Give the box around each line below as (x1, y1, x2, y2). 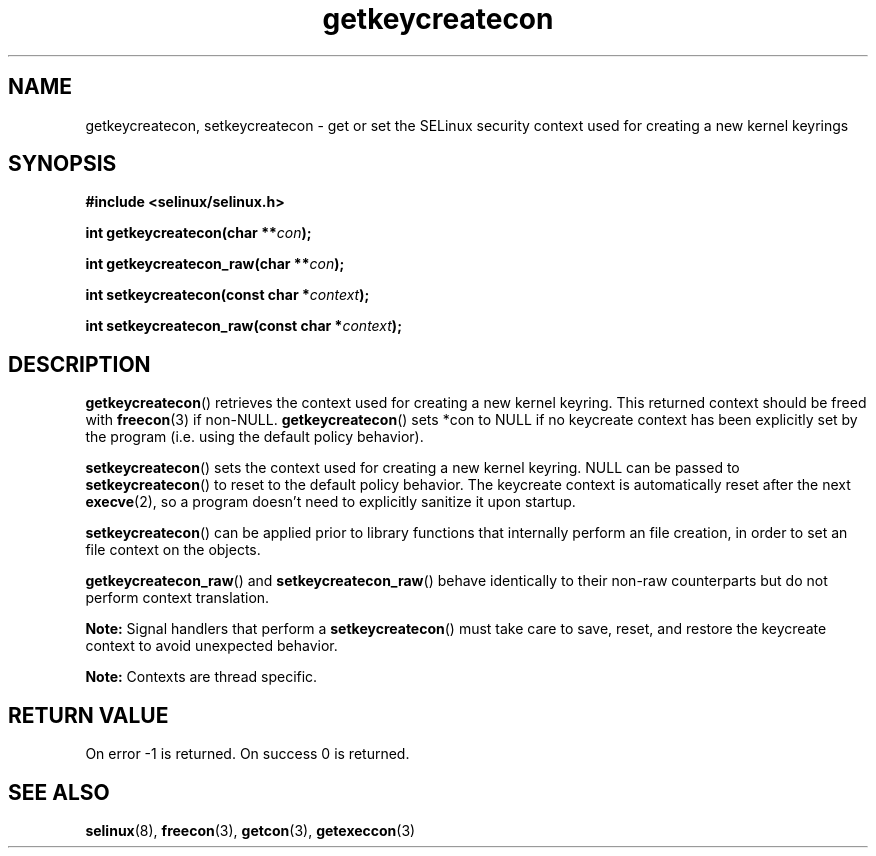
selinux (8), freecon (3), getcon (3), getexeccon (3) (85, 821, 416, 839)
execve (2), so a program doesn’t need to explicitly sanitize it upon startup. (85, 493, 576, 511)
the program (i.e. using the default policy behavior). (85, 428, 424, 446)
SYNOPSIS (8, 151, 117, 177)
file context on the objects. (85, 541, 261, 559)
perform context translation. (85, 589, 270, 607)
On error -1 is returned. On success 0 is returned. (85, 745, 410, 763)
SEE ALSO (8, 779, 110, 805)
